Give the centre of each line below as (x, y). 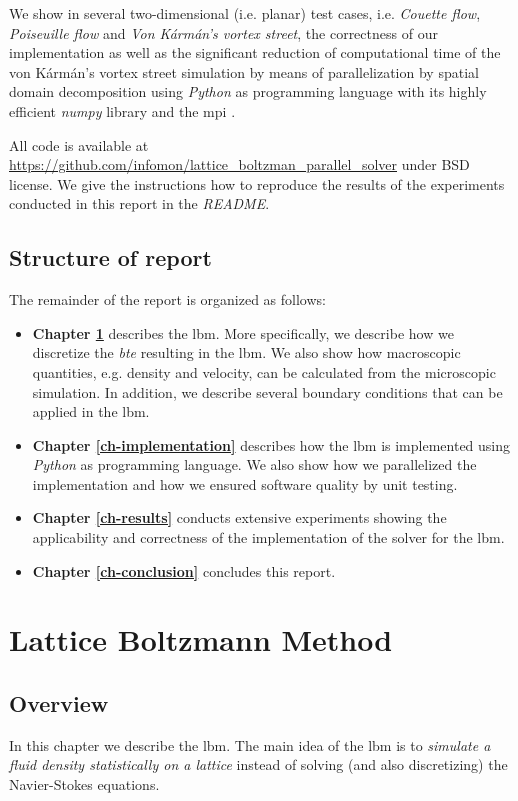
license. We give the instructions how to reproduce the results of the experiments (257, 183)
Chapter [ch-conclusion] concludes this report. (184, 570)
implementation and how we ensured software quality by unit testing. (245, 483)
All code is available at (79, 144)
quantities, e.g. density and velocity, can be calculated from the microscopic (264, 371)
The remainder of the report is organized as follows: (167, 299)
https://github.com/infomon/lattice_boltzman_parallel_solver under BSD (239, 164)
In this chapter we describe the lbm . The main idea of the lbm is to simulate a (250, 744)
